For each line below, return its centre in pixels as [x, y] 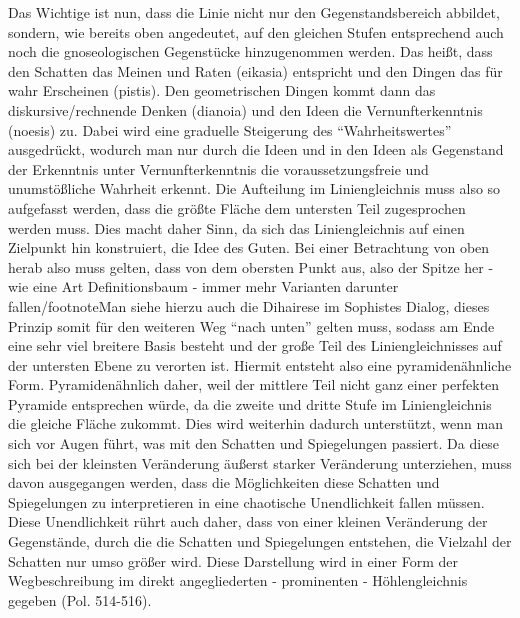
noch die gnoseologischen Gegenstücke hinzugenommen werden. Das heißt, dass [250, 51]
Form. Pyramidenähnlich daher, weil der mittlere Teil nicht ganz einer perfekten [254, 384]
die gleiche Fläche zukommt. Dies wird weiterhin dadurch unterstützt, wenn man [255, 423]
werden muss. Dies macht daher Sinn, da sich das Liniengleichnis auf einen [236, 227]
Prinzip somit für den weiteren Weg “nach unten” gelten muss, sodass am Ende [251, 325]
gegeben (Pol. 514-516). [80, 599]
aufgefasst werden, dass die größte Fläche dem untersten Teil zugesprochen [237, 207]
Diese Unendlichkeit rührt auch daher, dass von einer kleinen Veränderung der [248, 521]
